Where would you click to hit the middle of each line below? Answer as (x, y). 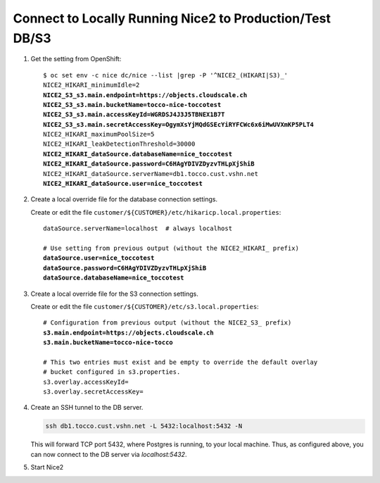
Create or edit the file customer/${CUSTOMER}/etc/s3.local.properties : (145, 306)
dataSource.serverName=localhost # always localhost (138, 228)
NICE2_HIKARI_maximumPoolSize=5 (99, 134)
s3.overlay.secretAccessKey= (93, 392)
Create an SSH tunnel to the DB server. (87, 408)
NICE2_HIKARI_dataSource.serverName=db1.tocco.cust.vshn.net (151, 174)
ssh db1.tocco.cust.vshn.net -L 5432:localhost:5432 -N (144, 426)
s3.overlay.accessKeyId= (86, 382)
